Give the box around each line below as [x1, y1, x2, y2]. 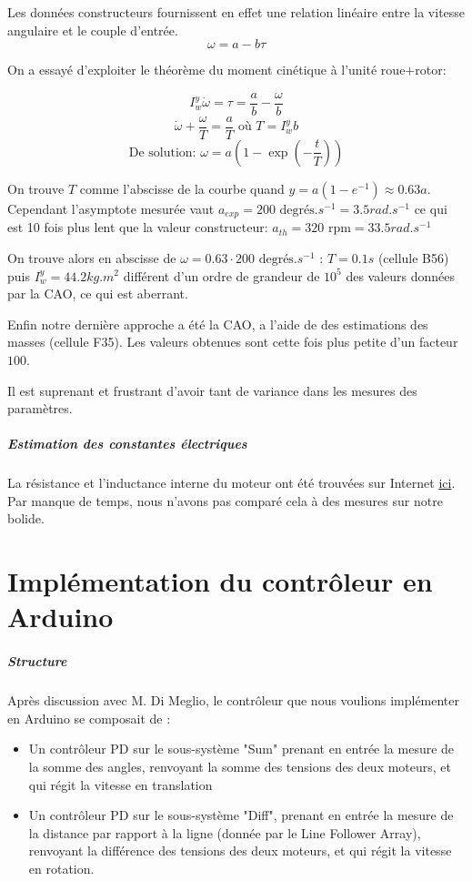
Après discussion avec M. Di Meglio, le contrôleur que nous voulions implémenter [7, 691, 460, 710]
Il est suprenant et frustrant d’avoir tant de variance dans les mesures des [7, 380, 417, 400]
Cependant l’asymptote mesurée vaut [7, 198, 215, 218]
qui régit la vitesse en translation [28, 775, 213, 794]
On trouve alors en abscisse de [7, 248, 176, 267]
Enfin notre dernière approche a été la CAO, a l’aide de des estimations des [7, 314, 428, 333]
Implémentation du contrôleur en [7, 562, 433, 600]
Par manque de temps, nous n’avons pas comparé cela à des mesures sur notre [7, 491, 443, 510]
